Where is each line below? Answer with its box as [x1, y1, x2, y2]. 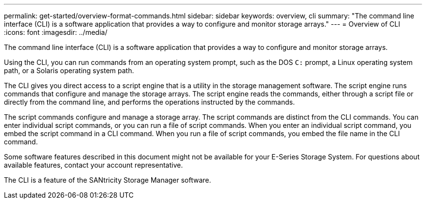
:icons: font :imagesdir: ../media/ [4, 28, 107, 36]
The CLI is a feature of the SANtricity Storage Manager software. [4, 176, 212, 184]
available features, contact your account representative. [4, 161, 183, 169]
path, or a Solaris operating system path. [4, 66, 134, 75]
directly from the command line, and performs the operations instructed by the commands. [4, 98, 295, 106]
